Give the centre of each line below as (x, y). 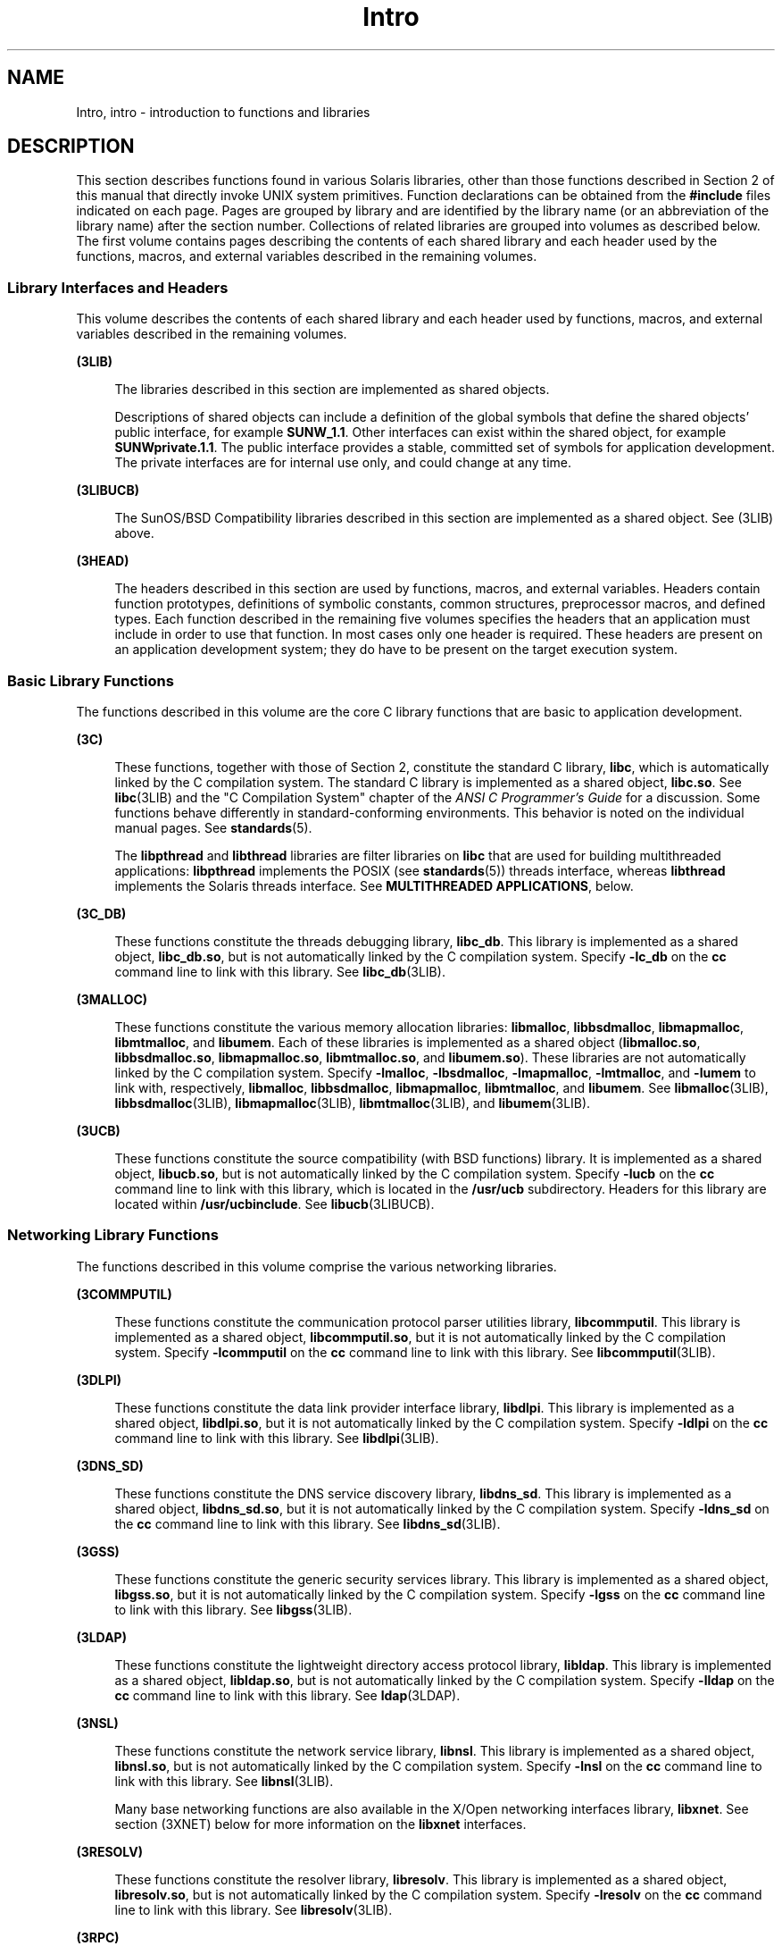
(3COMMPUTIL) (124, 1294)
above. (134, 533)
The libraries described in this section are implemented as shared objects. (332, 390)
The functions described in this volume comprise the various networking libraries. (316, 1266)
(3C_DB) (101, 913)
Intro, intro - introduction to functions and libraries (223, 112)
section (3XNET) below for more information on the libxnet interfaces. (320, 1824)
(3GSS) (98, 1551)
